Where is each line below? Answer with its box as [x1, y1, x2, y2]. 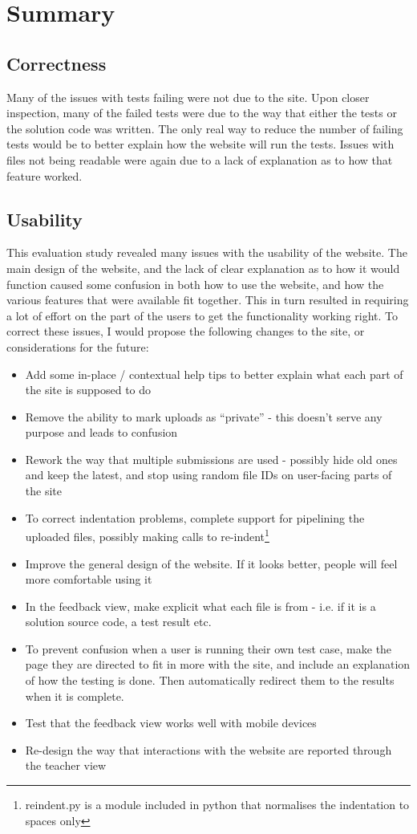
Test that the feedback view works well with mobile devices [25, 714, 317, 731]
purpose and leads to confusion [25, 424, 178, 441]
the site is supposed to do [25, 381, 152, 398]
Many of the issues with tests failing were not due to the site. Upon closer [6, 88, 370, 105]
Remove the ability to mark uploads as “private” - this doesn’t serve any [25, 408, 383, 425]
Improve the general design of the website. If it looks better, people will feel [25, 555, 398, 572]
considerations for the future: [6, 338, 149, 355]
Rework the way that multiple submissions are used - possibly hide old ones [25, 450, 398, 467]
